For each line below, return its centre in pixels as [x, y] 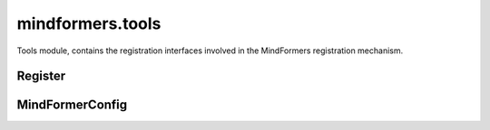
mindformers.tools [89, 23]
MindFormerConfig [72, 105]
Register [41, 76]
